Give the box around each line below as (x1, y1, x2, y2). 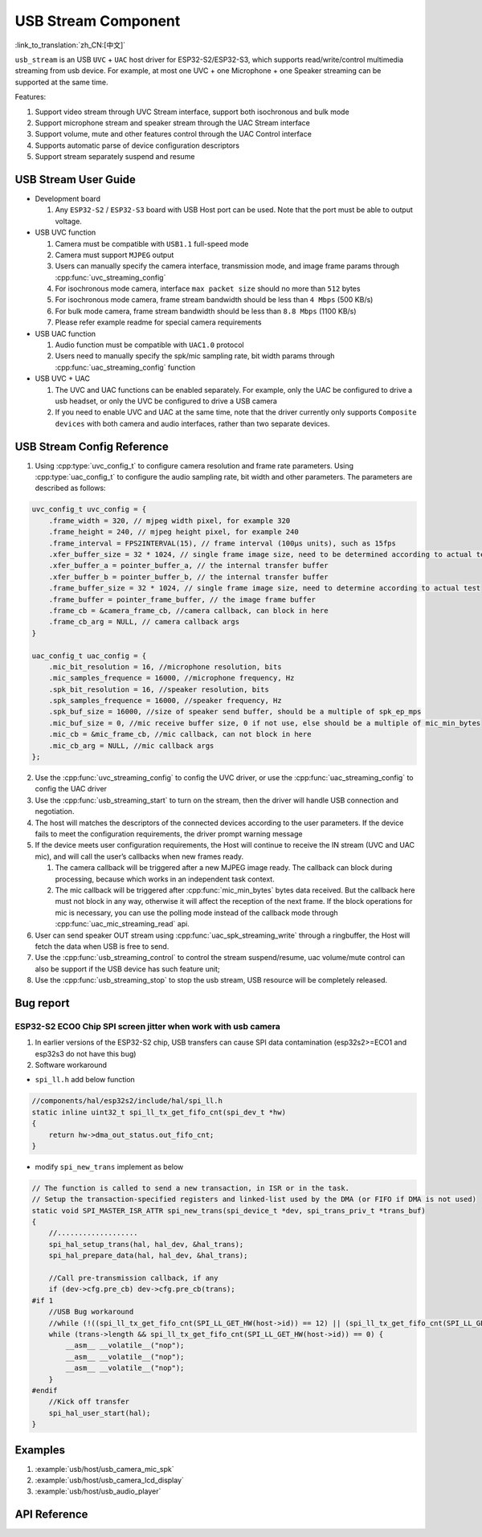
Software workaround (35, 1061, 108, 1069)
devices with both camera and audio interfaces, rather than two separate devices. (55, 419, 330, 428)
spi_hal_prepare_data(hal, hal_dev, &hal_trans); (48, 1251, 248, 1261)
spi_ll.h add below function (35, 1075, 136, 1085)
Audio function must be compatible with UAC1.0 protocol (55, 340, 244, 350)
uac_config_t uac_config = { (31, 651, 147, 660)
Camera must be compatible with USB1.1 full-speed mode (55, 239, 249, 248)
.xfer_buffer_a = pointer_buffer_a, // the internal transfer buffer (48, 561, 329, 570)
